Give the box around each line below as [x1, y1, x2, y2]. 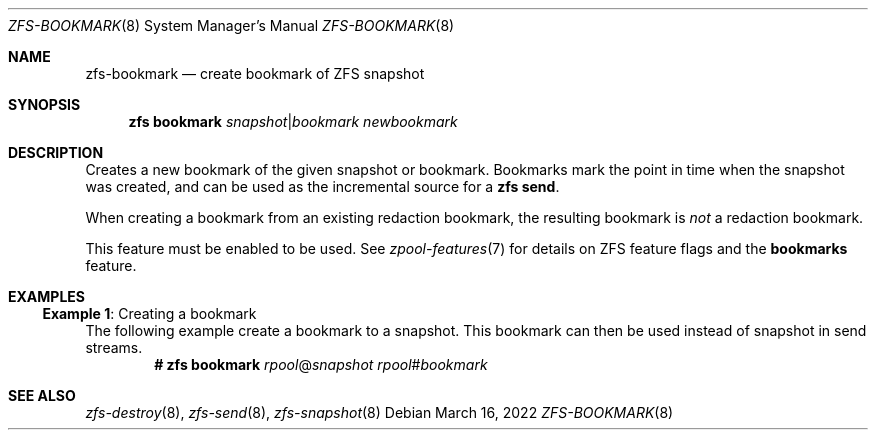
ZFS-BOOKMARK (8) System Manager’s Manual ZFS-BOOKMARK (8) [8, 17, 455, 34]
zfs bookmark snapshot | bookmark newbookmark [128, 113, 458, 130]
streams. [85, 339, 143, 356]
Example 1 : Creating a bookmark [42, 305, 257, 322]
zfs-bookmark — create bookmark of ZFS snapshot [85, 65, 425, 82]
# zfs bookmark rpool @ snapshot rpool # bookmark [154, 356, 488, 373]
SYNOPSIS [8, 96, 81, 113]
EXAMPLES [8, 288, 85, 305]
